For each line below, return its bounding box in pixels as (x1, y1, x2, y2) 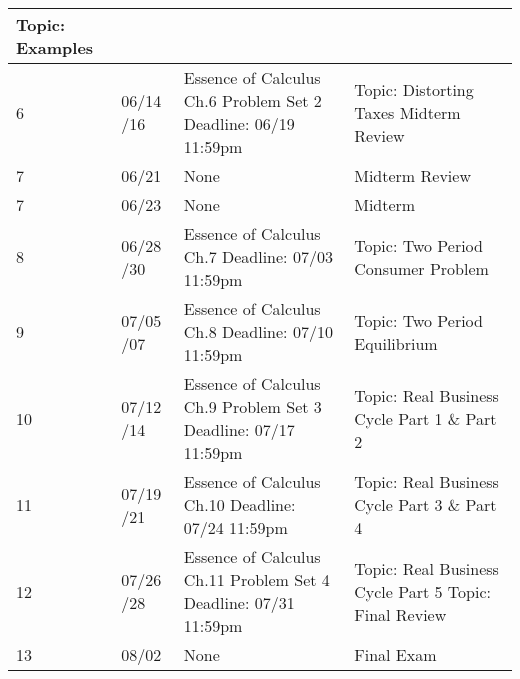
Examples (16, 36, 94, 59)
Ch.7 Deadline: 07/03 (183, 245, 333, 268)
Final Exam (354, 643, 437, 666)
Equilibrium (354, 331, 438, 355)
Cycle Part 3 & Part (354, 493, 497, 516)
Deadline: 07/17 (183, 418, 295, 441)
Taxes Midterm (354, 100, 461, 124)
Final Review (354, 602, 447, 626)
